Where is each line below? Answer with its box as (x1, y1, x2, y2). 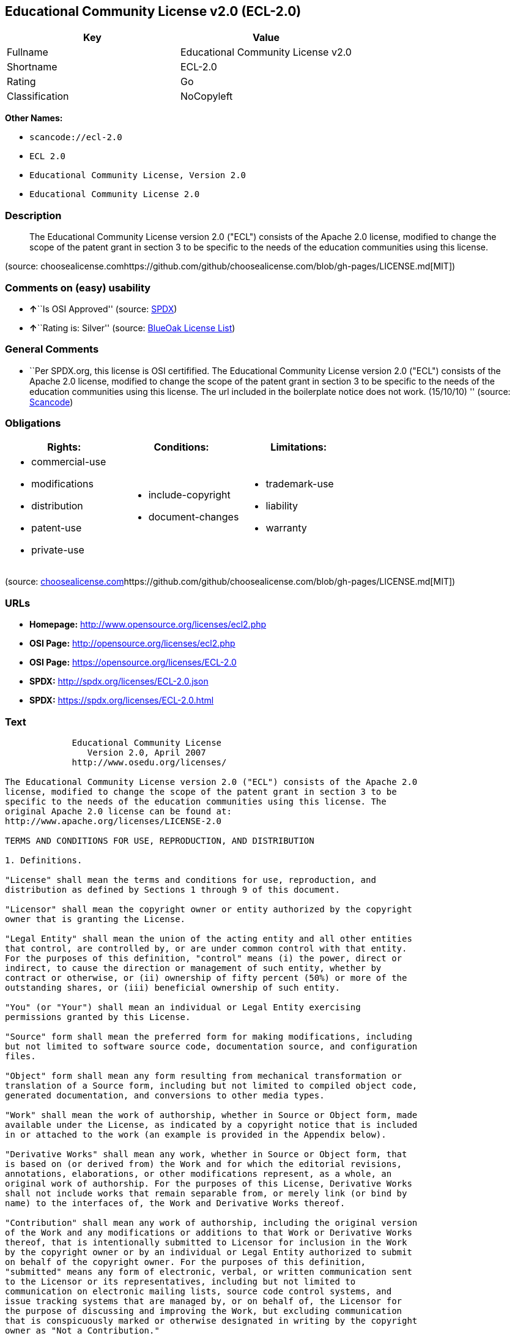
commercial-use (31, 456, 106, 468)
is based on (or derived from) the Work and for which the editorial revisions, (5, 1158, 402, 1169)
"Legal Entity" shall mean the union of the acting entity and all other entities (5, 933, 412, 944)
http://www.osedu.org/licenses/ (72, 757, 227, 767)
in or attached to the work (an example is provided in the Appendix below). (5, 1129, 387, 1139)
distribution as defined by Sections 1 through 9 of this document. (5, 884, 340, 895)
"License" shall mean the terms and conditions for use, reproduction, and (5, 874, 376, 885)
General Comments (5, 343, 99, 356)
